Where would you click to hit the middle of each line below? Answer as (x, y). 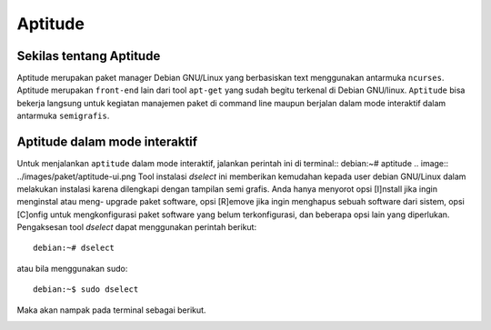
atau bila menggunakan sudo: (72, 268)
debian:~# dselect (74, 248)
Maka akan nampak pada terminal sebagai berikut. (111, 310)
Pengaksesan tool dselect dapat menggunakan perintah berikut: (137, 227)
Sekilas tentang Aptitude (89, 56)
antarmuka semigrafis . (63, 116)
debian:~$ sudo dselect (86, 290)
